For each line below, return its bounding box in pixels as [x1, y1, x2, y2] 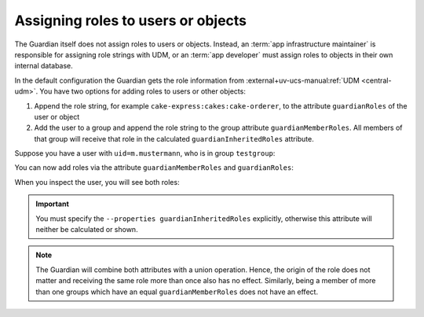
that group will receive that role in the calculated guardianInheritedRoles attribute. [34, 134, 314, 143]
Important [35, 199, 70, 208]
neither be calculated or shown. [35, 225, 138, 234]
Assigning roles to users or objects [14, 12, 247, 29]
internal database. [14, 61, 74, 71]
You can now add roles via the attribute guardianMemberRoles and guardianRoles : [14, 163, 294, 172]
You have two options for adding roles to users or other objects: [39, 87, 247, 96]
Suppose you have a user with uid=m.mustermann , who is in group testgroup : [14, 149, 276, 158]
